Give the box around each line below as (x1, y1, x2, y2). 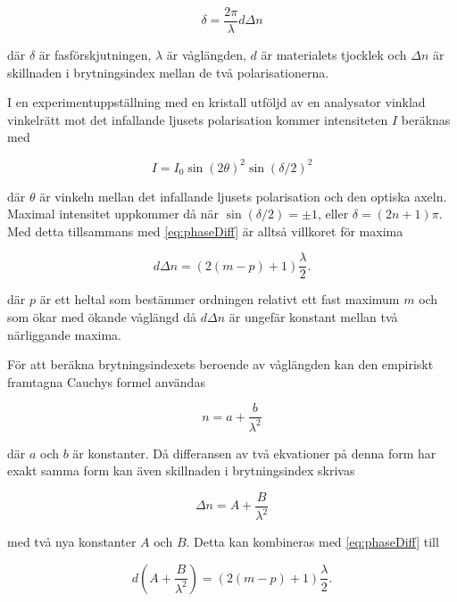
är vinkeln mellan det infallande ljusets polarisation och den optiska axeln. (39, 186, 447, 205)
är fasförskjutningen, (38, 45, 152, 64)
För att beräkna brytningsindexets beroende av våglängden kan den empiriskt (7, 355, 434, 374)
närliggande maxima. (7, 325, 122, 343)
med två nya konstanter (7, 532, 137, 551)
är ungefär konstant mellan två (228, 307, 398, 326)
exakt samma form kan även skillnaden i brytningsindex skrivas (7, 461, 355, 480)
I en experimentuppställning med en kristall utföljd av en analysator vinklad (7, 93, 426, 111)
